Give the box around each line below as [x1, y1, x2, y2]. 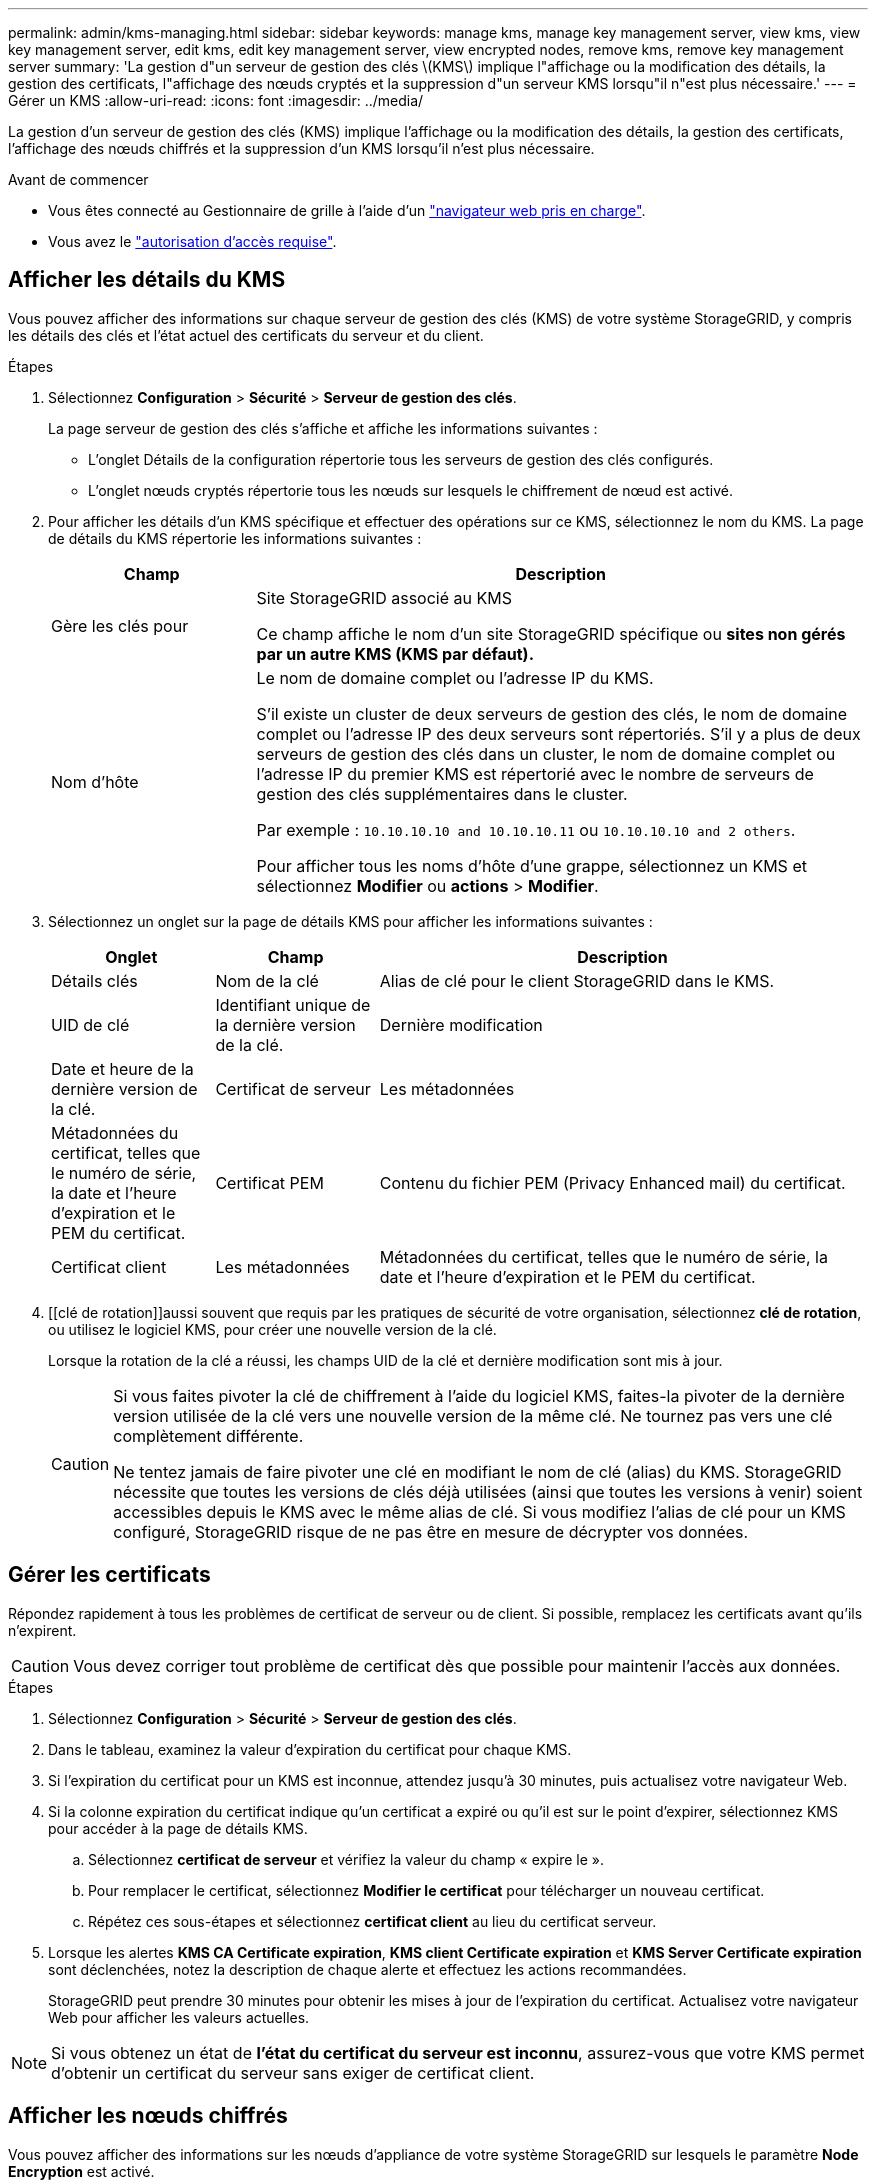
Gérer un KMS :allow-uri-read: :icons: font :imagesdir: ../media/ [8, 92, 424, 109]
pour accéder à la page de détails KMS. [48, 1819, 308, 1837]
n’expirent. [8, 1621, 77, 1639]
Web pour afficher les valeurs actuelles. [48, 2008, 310, 2026]
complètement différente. [113, 1425, 304, 1446]
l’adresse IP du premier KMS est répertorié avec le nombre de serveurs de [256, 763, 814, 784]
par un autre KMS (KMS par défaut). [256, 643, 534, 664]
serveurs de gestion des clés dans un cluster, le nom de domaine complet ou [256, 743, 836, 764]
